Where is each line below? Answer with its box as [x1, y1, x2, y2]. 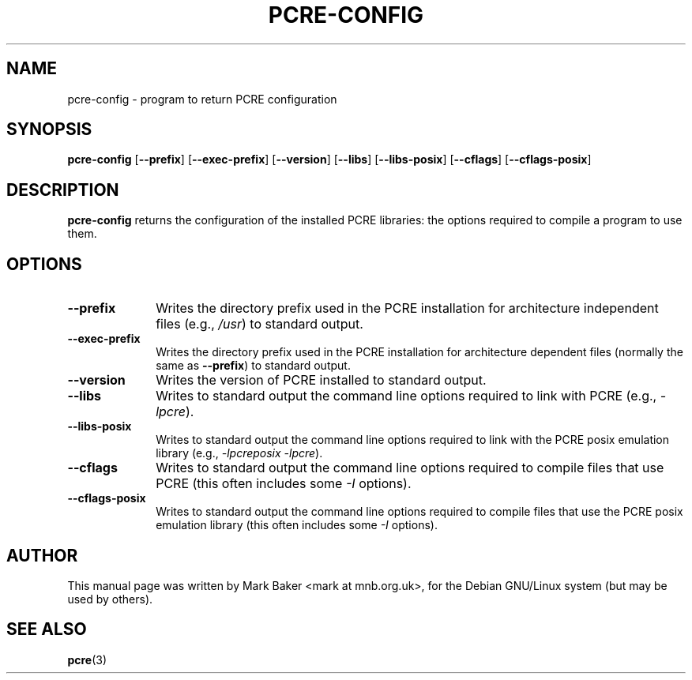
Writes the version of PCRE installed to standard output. [156, 372, 487, 389]
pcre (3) [67, 652, 107, 667]
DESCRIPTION [6, 179, 119, 200]
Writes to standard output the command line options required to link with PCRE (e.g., [156, 388, 657, 404]
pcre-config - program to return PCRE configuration [67, 92, 337, 106]
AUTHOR [6, 545, 78, 565]
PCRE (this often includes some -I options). [156, 475, 412, 492]
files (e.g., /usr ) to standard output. [156, 316, 363, 332]
